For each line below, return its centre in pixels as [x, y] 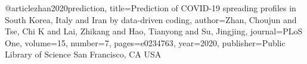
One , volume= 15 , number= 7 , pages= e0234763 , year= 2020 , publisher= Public [145, 42]
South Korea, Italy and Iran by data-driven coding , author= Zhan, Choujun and [151, 19]
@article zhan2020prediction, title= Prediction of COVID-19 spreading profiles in [151, 8]
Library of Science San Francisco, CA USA [83, 54]
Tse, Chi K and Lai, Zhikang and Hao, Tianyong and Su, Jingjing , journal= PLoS [154, 31]
